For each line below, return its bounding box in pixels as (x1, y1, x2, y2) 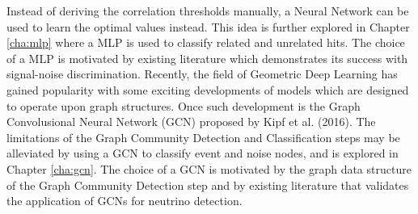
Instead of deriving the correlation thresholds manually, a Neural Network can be (6, 2, 409, 19)
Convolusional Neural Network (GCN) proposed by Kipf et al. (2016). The (6, 113, 376, 130)
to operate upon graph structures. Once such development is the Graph (6, 97, 361, 114)
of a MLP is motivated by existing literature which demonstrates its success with (6, 49, 408, 66)
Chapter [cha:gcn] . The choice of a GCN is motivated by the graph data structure (6, 160, 412, 177)
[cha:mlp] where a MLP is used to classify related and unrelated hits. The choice (6, 34, 405, 51)
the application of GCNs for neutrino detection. (6, 192, 243, 209)
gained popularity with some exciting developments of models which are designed (6, 81, 409, 98)
